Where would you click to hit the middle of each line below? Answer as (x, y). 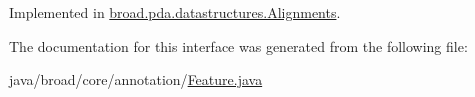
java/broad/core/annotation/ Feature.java (136, 79)
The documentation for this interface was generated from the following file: (238, 45)
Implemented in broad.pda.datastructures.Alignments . (175, 12)
